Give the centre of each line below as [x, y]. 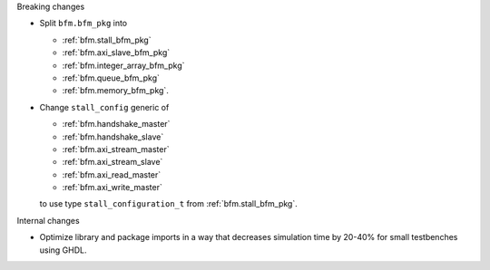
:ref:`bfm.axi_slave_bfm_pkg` [116, 53]
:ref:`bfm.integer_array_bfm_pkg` [123, 65]
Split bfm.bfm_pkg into [83, 24]
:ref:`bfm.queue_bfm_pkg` [111, 78]
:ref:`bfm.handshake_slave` [113, 137]
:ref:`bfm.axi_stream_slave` [113, 162]
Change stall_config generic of [104, 107]
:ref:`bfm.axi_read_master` [112, 174]
